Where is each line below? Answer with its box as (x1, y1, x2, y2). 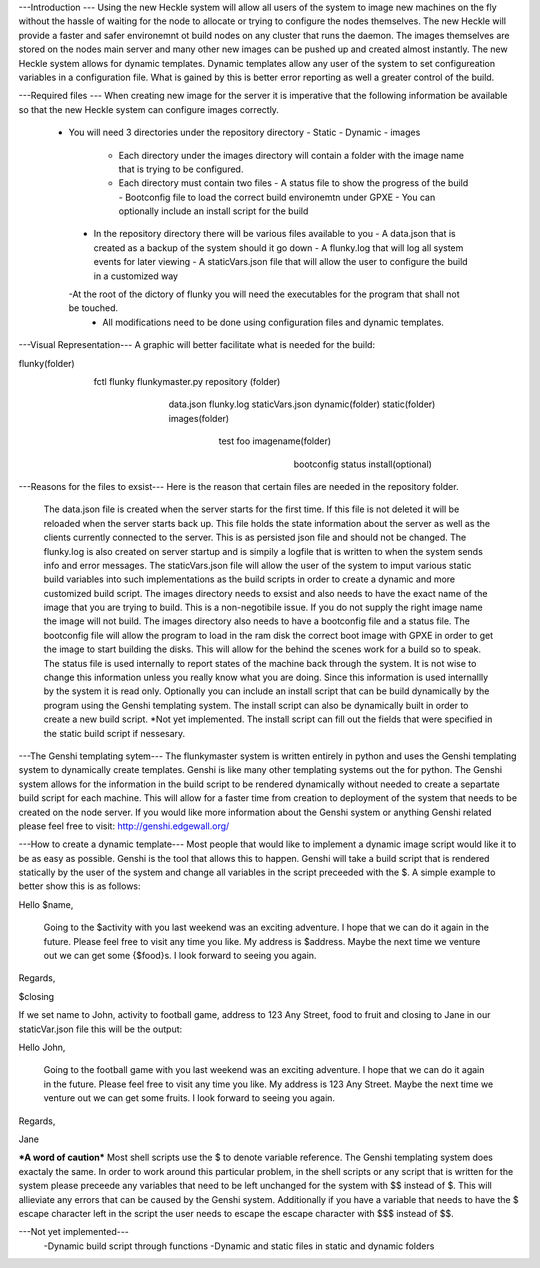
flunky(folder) (18, 357, 75, 369)
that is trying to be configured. (118, 163, 244, 175)
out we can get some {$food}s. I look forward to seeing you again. (43, 950, 317, 962)
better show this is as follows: (18, 880, 141, 892)
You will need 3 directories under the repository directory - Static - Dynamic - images (68, 126, 421, 139)
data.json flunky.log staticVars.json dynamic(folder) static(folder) (168, 398, 436, 410)
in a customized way (93, 270, 179, 282)
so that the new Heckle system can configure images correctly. (18, 103, 280, 115)
